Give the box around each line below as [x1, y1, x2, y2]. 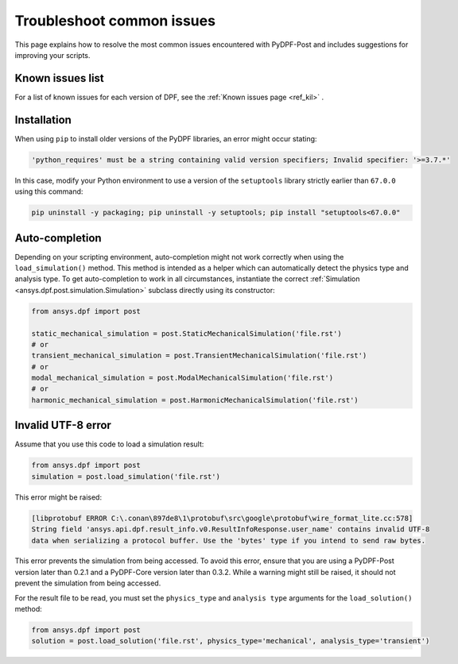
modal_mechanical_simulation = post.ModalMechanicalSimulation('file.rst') [31, 373, 334, 383]
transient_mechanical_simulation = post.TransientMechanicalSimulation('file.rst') [31, 351, 367, 361]
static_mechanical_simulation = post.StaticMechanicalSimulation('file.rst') [31, 329, 342, 338]
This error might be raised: [14, 492, 103, 502]
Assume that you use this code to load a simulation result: [14, 439, 204, 449]
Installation [14, 113, 72, 126]
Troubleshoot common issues [14, 12, 216, 29]
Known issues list [14, 71, 105, 85]
